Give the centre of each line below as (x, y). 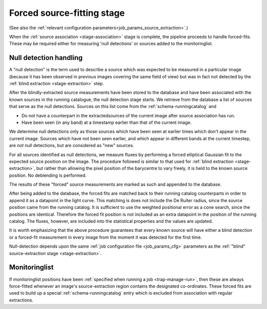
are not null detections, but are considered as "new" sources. (72, 146)
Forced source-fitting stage (67, 13)
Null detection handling (46, 58)
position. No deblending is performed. (48, 175)
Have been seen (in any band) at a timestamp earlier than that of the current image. (107, 122)
